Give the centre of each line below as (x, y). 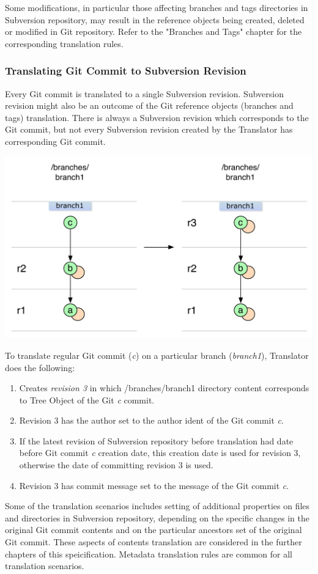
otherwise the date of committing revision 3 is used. (116, 465)
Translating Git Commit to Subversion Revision (126, 71)
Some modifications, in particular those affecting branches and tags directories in (157, 7)
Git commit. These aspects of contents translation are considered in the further (153, 542)
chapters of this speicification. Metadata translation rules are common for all (149, 554)
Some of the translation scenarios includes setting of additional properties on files (157, 506)
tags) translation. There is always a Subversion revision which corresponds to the (157, 117)
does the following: (40, 367)
